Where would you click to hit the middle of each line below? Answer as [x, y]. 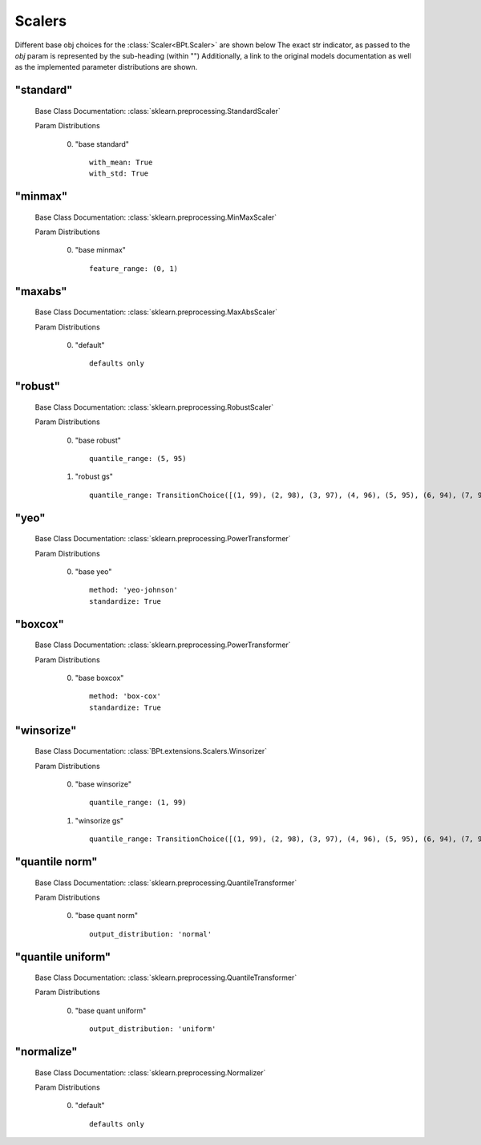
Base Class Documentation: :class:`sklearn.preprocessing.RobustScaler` [154, 407]
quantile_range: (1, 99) [138, 803]
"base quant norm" [107, 916]
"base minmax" [100, 250]
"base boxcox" [99, 678]
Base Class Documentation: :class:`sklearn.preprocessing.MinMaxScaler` [156, 217]
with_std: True [119, 174]
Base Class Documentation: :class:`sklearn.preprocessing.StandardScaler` [158, 111]
